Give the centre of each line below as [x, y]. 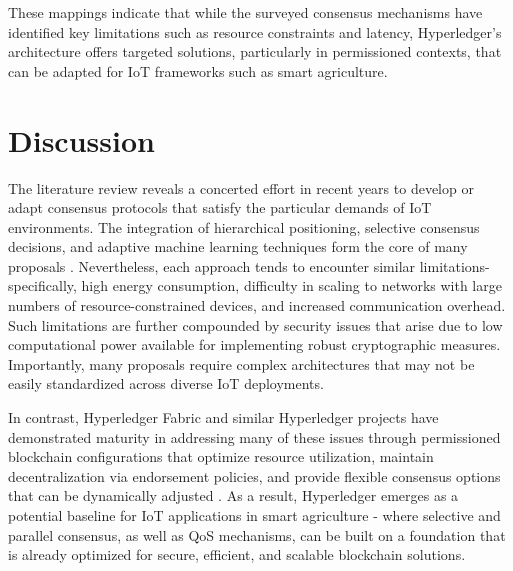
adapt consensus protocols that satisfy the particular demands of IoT [220, 207]
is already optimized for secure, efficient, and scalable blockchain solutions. [237, 554]
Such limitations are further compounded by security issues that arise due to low [255, 324]
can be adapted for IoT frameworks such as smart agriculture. [198, 70]
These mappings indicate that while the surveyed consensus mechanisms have [245, 12]
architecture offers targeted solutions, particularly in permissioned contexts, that [255, 51]
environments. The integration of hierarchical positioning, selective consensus [244, 226]
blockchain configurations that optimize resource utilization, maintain [221, 456]
